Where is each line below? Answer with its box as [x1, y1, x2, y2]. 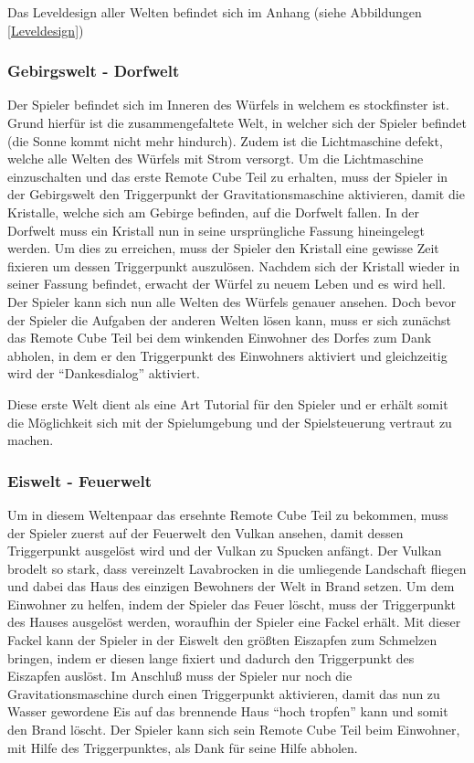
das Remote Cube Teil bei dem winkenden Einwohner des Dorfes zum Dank [7, 328, 432, 347]
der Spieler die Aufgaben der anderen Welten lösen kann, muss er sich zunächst [7, 310, 451, 329]
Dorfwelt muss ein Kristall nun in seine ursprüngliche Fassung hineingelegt [7, 220, 425, 239]
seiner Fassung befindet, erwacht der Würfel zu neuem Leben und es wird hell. [7, 274, 447, 293]
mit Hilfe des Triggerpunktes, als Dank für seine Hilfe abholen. [7, 737, 358, 757]
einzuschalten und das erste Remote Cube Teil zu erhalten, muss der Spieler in [7, 166, 448, 185]
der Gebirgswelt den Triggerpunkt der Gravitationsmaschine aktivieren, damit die [7, 185, 465, 204]
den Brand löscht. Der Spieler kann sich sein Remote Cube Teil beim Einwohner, [7, 720, 460, 739]
